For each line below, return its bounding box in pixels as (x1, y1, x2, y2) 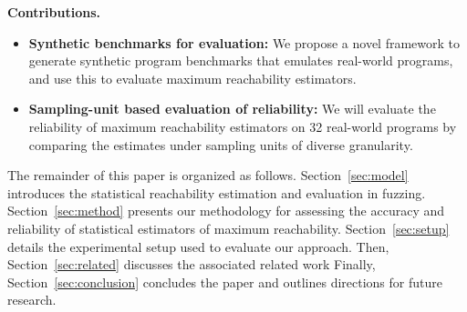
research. (7, 290, 57, 309)
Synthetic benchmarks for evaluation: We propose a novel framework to (28, 33, 461, 52)
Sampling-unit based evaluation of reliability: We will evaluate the (28, 99, 436, 118)
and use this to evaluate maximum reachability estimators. (28, 68, 357, 87)
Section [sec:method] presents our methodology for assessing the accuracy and (7, 201, 445, 220)
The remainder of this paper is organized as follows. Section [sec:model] (7, 166, 409, 185)
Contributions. (7, 3, 100, 21)
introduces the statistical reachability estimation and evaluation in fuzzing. (7, 183, 426, 202)
